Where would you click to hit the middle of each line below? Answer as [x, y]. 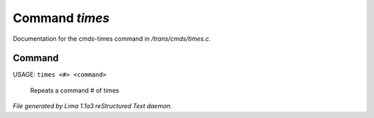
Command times [61, 18]
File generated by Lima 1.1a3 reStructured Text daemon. [92, 106]
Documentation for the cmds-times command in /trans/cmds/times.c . [112, 39]
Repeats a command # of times [74, 90]
